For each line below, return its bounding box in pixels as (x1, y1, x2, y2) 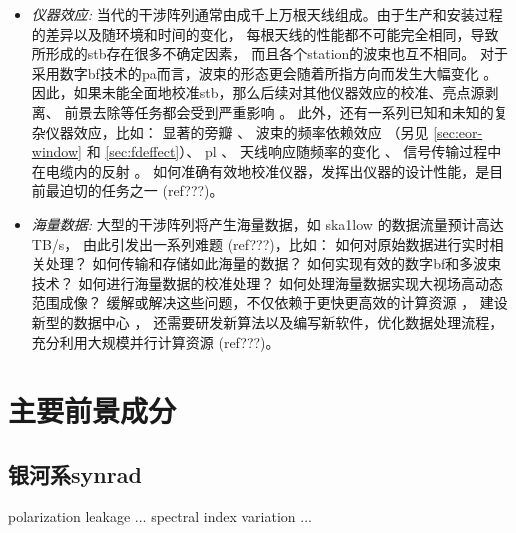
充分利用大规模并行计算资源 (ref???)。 (31, 331, 280, 352)
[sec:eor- (433, 121, 483, 142)
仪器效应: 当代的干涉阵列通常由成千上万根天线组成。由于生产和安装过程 (31, 4, 503, 24)
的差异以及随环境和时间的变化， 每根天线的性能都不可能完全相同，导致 (31, 23, 499, 44)
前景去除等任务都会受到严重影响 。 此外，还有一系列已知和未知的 (64, 101, 494, 122)
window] (31, 141, 82, 162)
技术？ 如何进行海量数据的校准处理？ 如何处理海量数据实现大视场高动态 (31, 272, 504, 293)
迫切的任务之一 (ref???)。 (59, 180, 224, 201)
